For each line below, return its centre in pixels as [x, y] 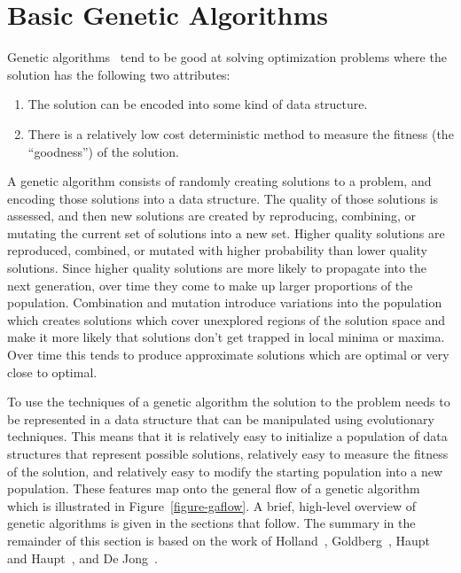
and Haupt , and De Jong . [82, 558]
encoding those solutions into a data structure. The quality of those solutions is [223, 198]
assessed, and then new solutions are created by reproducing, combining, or [212, 216]
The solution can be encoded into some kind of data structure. [198, 104]
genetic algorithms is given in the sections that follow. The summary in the [211, 523]
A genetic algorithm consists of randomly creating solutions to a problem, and [219, 181]
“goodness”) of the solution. [103, 151]
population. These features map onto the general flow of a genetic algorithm [214, 488]
